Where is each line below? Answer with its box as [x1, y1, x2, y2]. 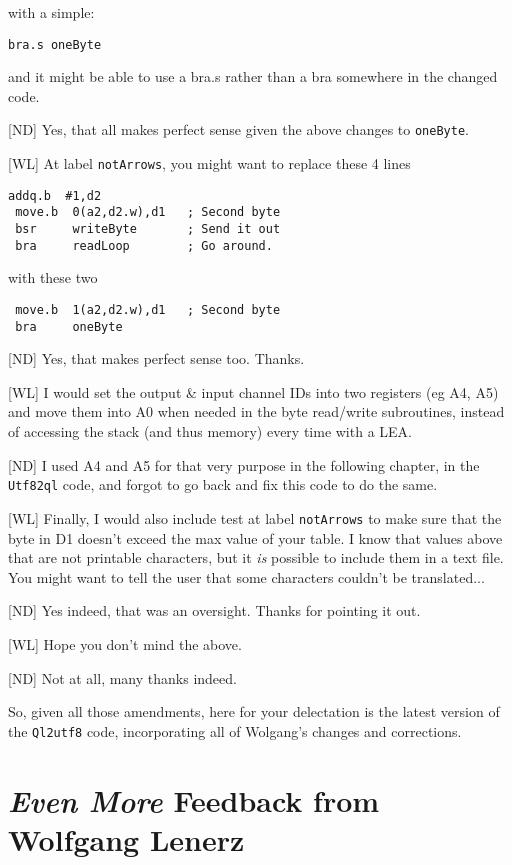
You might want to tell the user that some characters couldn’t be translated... [8, 566, 485, 587]
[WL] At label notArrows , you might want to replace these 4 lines [8, 153, 411, 174]
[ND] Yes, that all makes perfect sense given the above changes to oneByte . [8, 119, 469, 140]
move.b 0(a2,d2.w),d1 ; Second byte [15, 205, 281, 220]
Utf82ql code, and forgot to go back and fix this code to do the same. [8, 474, 438, 495]
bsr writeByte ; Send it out [15, 222, 281, 237]
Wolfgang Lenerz [8, 818, 245, 859]
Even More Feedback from [8, 779, 380, 821]
